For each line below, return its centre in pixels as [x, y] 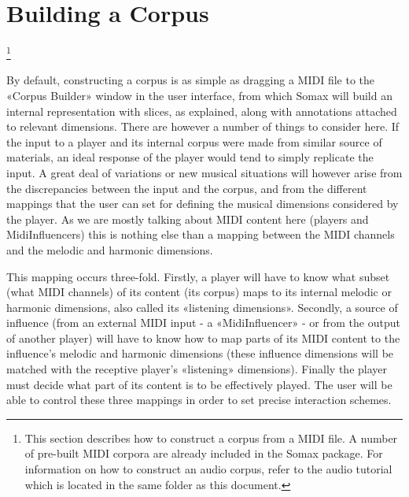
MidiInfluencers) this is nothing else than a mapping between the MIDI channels [201, 234]
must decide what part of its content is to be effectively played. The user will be [199, 384]
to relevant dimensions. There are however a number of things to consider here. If [203, 126]
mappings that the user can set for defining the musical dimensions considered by [203, 204]
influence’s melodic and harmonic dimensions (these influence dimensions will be [200, 353]
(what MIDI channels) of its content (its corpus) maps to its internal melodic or [199, 292]
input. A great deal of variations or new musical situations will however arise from [204, 172]
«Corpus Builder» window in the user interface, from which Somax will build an [199, 95]
